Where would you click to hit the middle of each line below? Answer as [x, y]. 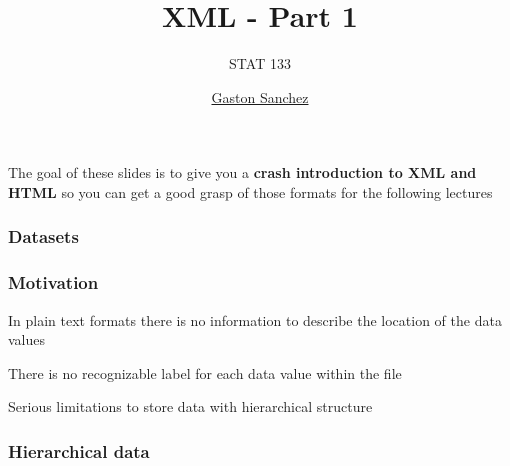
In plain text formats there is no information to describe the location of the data [255, 319]
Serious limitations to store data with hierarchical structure [190, 406]
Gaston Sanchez [260, 96]
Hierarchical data [79, 450]
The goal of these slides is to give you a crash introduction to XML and [242, 172]
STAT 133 [260, 63]
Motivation [53, 282]
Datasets [43, 236]
